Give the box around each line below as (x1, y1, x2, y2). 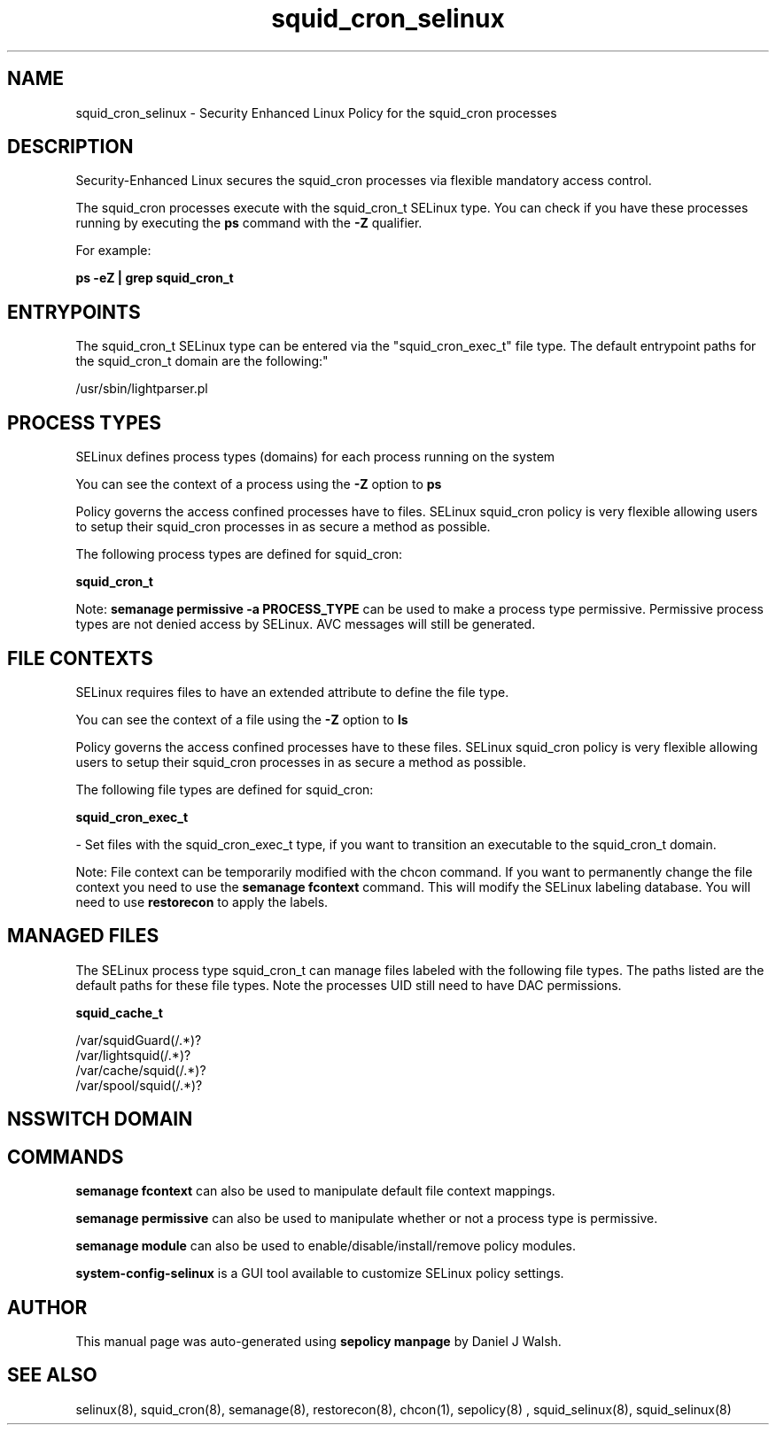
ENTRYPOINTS (7, 300, 141, 323)
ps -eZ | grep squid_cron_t (75, 270, 234, 286)
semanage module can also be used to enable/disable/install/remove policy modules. (75, 1238, 577, 1254)
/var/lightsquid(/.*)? (75, 1047, 191, 1063)
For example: (75, 243, 151, 259)
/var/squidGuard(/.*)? (75, 1032, 202, 1048)
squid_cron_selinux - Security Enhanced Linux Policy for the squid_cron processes (75, 104, 557, 120)
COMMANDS (7, 1145, 124, 1168)
